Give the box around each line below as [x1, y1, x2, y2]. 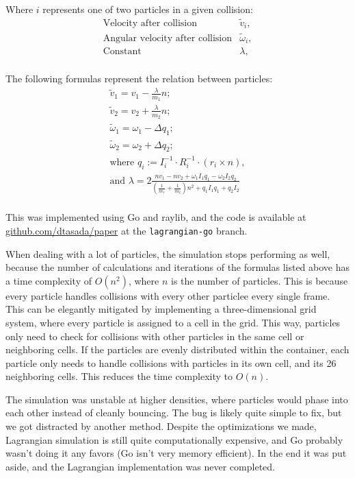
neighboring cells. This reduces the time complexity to [5, 369, 233, 383]
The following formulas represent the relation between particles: [5, 71, 273, 86]
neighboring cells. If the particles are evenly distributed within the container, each [5, 342, 350, 357]
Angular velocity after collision [103, 33, 233, 43]
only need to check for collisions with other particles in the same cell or [5, 328, 304, 343]
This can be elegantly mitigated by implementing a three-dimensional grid [5, 302, 317, 316]
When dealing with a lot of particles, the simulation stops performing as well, [5, 246, 330, 261]
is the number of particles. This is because [171, 273, 348, 287]
